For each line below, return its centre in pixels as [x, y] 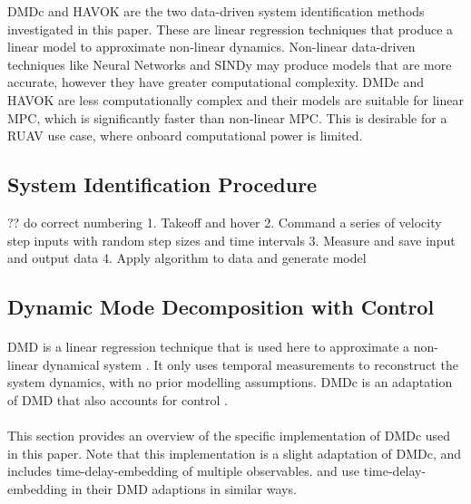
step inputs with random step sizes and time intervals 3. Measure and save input [231, 240]
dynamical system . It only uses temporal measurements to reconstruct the [250, 364]
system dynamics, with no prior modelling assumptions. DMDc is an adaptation [230, 382]
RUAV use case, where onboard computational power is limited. [185, 136]
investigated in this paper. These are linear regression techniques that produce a [231, 29]
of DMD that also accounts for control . [118, 399]
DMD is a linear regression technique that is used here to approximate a [209, 347]
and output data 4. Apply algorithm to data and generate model [187, 258]
